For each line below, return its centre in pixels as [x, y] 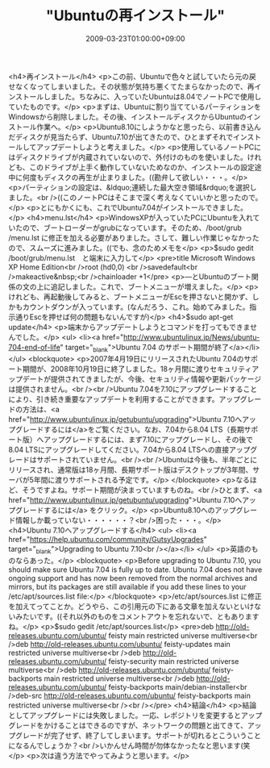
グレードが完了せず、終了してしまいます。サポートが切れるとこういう [131, 735]
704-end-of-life [34, 347]
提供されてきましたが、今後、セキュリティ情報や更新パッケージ [156, 378]
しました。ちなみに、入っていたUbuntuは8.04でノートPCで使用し [152, 96]
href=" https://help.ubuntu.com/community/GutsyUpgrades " [108, 539]
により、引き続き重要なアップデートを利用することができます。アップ [124, 399]
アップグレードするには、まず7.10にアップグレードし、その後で [148, 439]
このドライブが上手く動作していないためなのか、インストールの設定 [142, 167]
